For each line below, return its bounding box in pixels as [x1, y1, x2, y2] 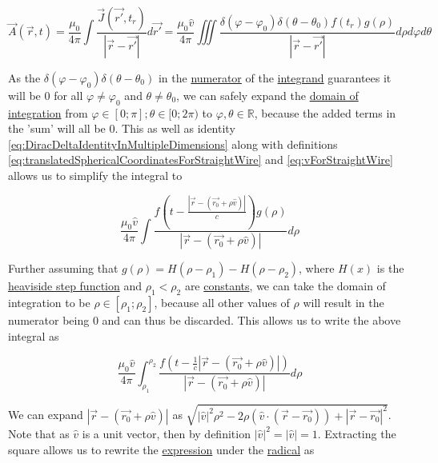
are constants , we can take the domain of [184, 277, 386, 294]
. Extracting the [317, 425, 396, 441]
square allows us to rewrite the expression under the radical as [8, 441, 315, 457]
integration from [8, 104, 88, 121]
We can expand [8, 406, 83, 423]
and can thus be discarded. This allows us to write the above [102, 312, 401, 328]
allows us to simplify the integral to [8, 167, 183, 184]
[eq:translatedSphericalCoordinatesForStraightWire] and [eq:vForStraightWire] [8, 151, 393, 168]
